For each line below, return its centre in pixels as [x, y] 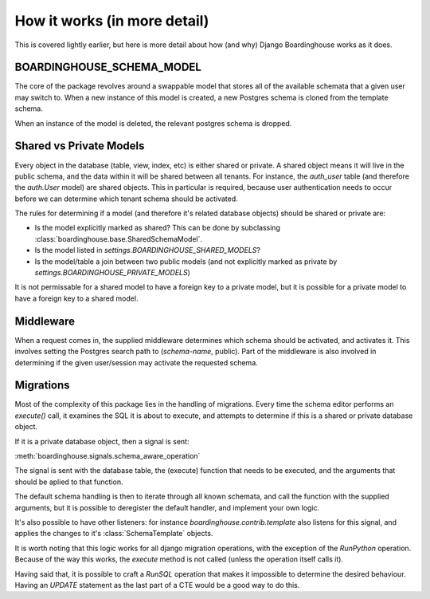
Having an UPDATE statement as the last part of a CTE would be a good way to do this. [157, 585]
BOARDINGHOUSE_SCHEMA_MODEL [108, 67]
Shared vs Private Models [80, 146]
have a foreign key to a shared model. [76, 298]
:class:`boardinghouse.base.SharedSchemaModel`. [119, 238]
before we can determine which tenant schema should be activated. [126, 199]
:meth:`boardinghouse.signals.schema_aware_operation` [107, 455]
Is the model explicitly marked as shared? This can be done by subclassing [157, 228]
